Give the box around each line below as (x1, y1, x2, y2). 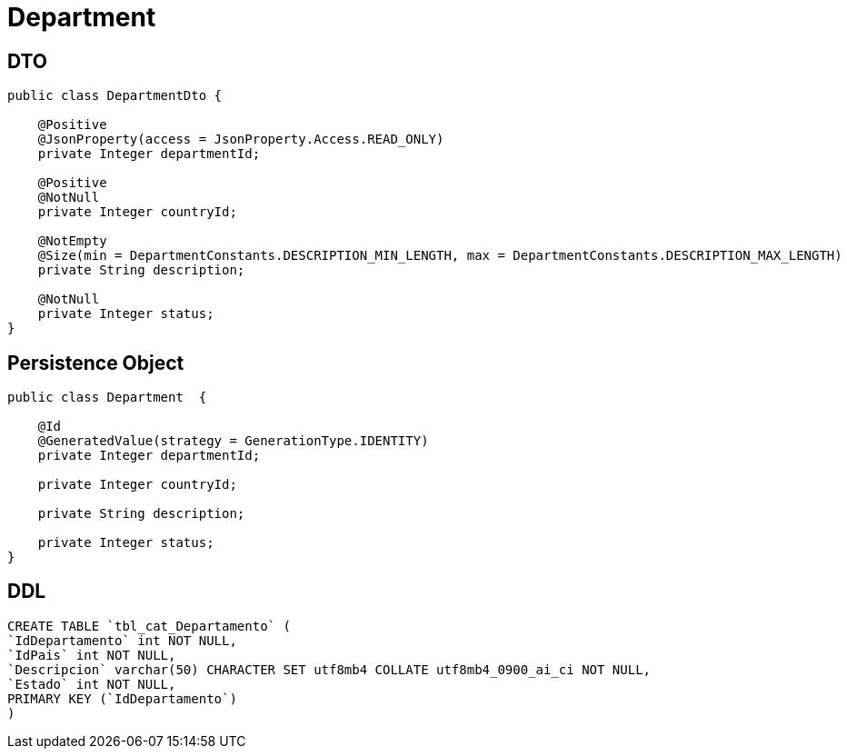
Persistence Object (7, 351, 184, 374)
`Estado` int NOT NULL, (7, 676, 176, 691)
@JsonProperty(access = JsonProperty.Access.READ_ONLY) (37, 132, 444, 147)
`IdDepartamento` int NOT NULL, (7, 632, 237, 648)
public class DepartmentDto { (7, 88, 223, 104)
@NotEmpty (37, 234, 107, 249)
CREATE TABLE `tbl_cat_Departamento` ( (7, 618, 291, 633)
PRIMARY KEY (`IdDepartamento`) (7, 691, 237, 706)
